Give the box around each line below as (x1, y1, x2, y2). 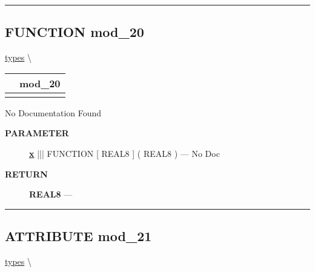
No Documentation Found (5, 106, 102, 119)
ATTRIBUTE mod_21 (5, 227, 152, 245)
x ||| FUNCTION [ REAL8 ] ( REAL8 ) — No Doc (29, 147, 220, 159)
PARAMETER (5, 127, 69, 139)
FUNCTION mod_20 (5, 22, 144, 41)
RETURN (5, 167, 48, 180)
